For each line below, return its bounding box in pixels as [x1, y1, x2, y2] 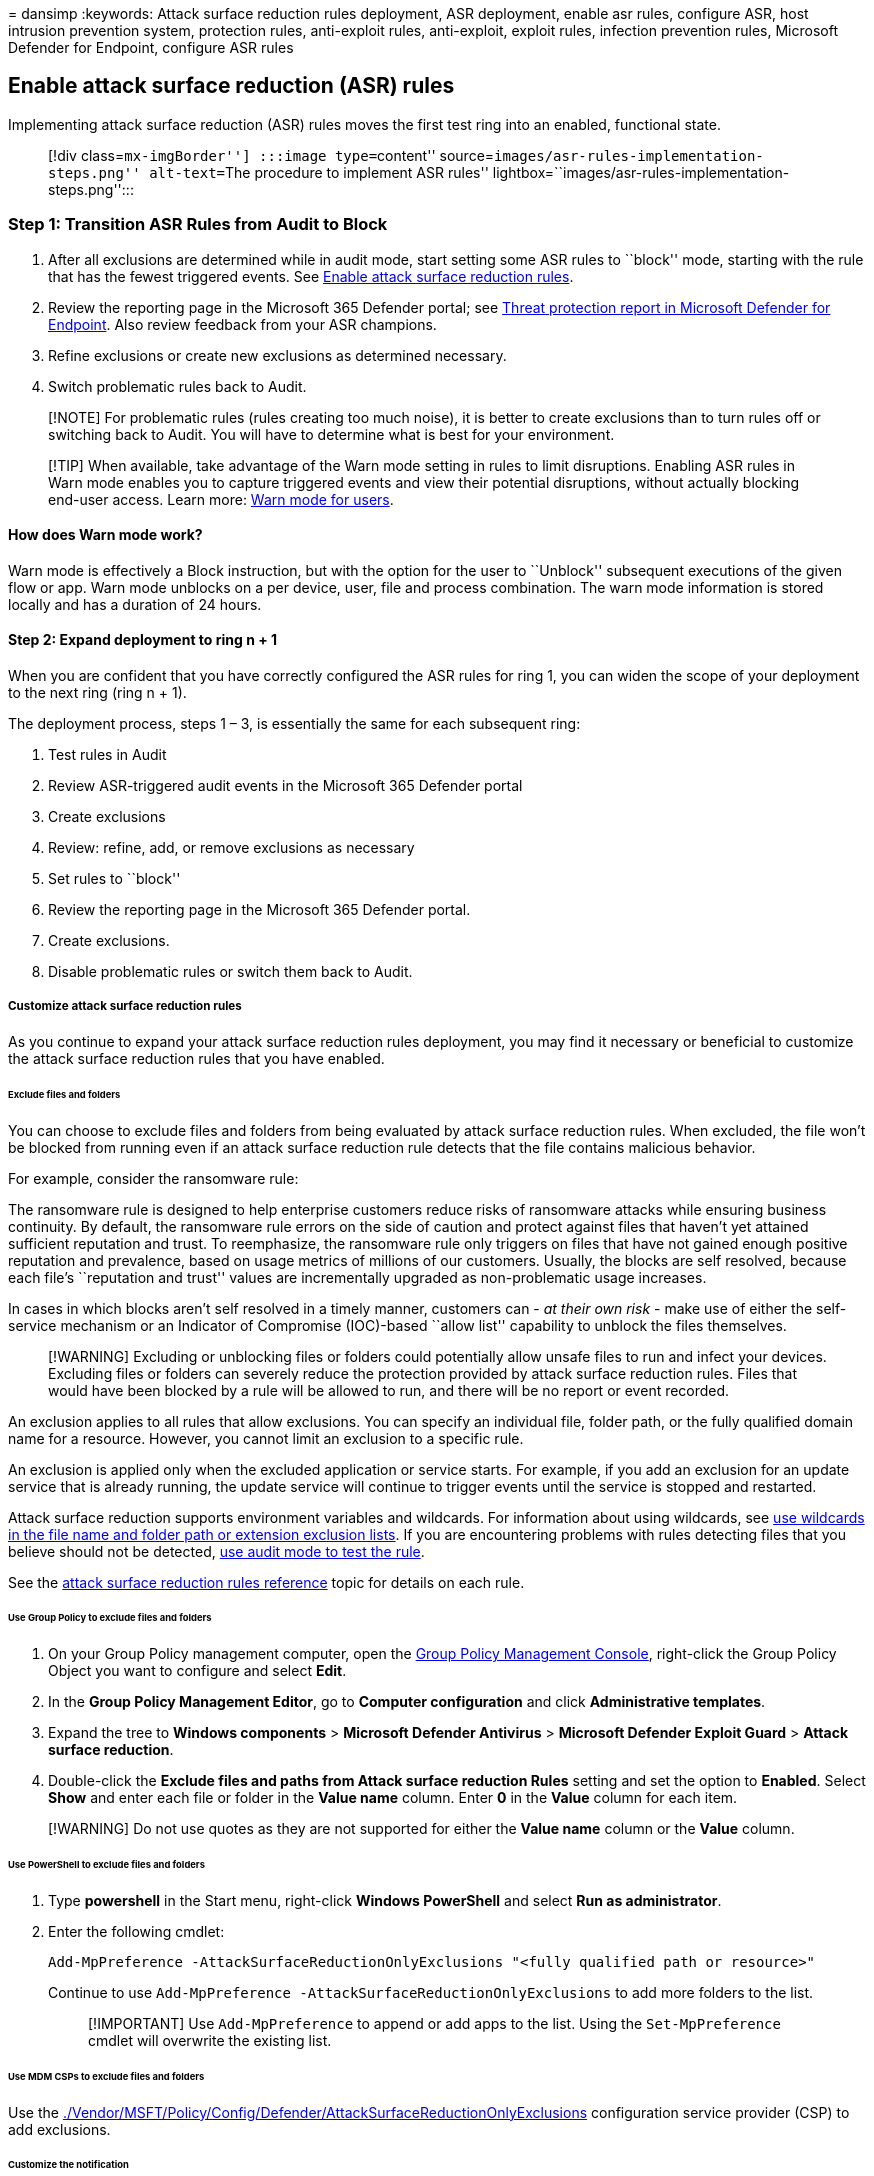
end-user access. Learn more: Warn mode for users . [48, 490, 394, 508]
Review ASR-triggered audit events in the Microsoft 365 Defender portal [48, 777, 523, 795]
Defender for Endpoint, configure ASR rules [8, 39, 294, 56]
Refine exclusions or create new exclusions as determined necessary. [48, 346, 507, 364]
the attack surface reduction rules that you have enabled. [8, 1049, 385, 1067]
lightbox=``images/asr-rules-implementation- [492, 163, 790, 181]
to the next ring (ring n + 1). [8, 684, 187, 702]
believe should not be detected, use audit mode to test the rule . [8, 1542, 425, 1560]
